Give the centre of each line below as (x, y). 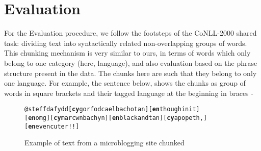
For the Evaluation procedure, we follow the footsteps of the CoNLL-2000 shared (130, 33)
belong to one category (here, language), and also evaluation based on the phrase (131, 62)
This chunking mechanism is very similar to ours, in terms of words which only (127, 53)
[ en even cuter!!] (52, 126)
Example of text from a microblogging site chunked (105, 143)
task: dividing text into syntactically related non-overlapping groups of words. (126, 43)
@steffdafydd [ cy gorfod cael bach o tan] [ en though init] (112, 109)
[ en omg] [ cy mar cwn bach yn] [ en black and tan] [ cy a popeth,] (116, 118)
